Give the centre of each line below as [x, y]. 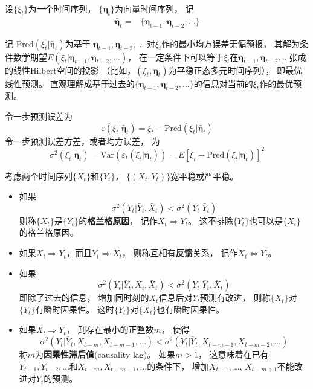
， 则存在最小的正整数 [110, 330]
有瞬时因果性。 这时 [75, 309]
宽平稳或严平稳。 [205, 175]
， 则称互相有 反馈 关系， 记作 [180, 253]
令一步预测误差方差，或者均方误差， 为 [82, 140]
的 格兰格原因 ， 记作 [118, 220]
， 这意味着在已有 [233, 354]
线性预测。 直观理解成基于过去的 [70, 83]
